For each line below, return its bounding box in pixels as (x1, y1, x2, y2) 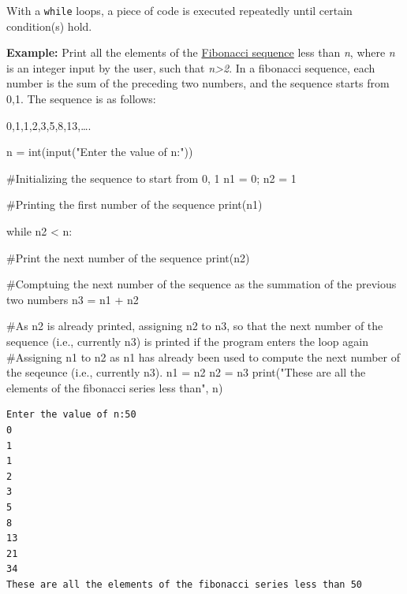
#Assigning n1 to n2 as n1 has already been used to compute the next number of (6, 348, 400, 365)
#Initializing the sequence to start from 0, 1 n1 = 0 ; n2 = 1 (6, 169, 297, 186)
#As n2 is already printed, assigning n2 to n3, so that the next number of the (6, 317, 383, 334)
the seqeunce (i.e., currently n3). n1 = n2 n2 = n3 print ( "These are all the (6, 364, 366, 381)
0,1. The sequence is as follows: (6, 91, 156, 107)
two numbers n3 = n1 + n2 (6, 291, 139, 307)
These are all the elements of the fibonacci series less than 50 (6, 578, 363, 590)
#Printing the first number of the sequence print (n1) (6, 196, 263, 213)
